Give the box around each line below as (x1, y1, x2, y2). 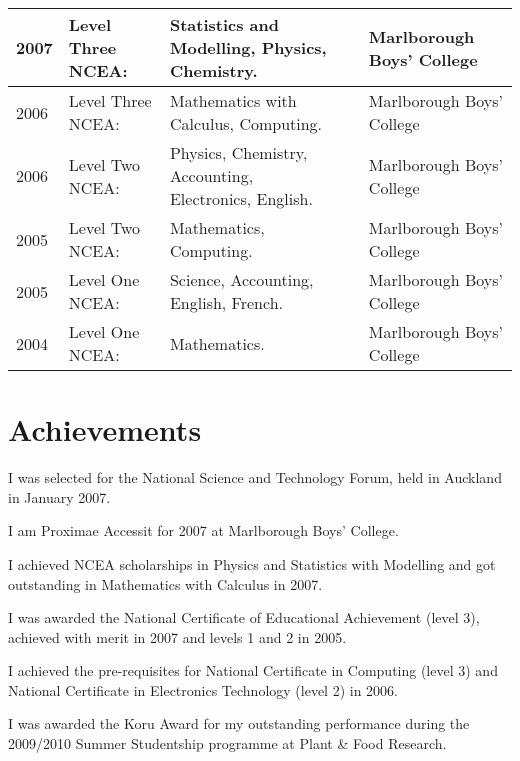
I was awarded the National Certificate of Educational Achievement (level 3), (8, 607, 480, 628)
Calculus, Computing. (169, 112, 323, 135)
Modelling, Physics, (169, 36, 327, 59)
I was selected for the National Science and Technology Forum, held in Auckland (8, 467, 502, 488)
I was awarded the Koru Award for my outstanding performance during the (8, 713, 470, 734)
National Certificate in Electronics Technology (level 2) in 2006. (8, 679, 399, 700)
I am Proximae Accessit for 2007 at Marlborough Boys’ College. (8, 520, 399, 541)
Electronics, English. (169, 187, 313, 210)
